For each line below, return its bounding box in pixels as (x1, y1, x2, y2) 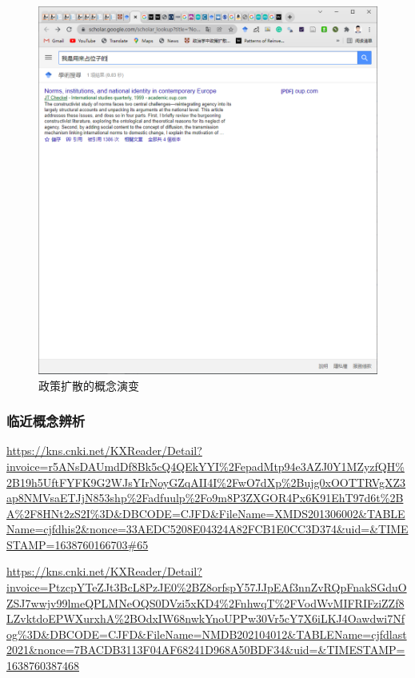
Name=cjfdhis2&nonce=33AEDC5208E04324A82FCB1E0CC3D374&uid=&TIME (6, 520, 409, 537)
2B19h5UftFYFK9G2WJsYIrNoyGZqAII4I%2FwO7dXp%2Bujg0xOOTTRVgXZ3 (6, 473, 406, 490)
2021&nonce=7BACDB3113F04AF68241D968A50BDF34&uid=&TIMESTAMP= (6, 641, 405, 658)
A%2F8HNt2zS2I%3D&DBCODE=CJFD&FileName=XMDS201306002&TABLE (6, 505, 405, 521)
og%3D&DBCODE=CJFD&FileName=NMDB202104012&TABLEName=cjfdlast (6, 625, 407, 642)
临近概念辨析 (6, 411, 86, 431)
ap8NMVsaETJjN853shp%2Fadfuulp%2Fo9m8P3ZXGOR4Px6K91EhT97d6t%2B (6, 489, 404, 506)
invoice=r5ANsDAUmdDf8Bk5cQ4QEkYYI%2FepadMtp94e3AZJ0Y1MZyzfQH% (6, 457, 405, 474)
